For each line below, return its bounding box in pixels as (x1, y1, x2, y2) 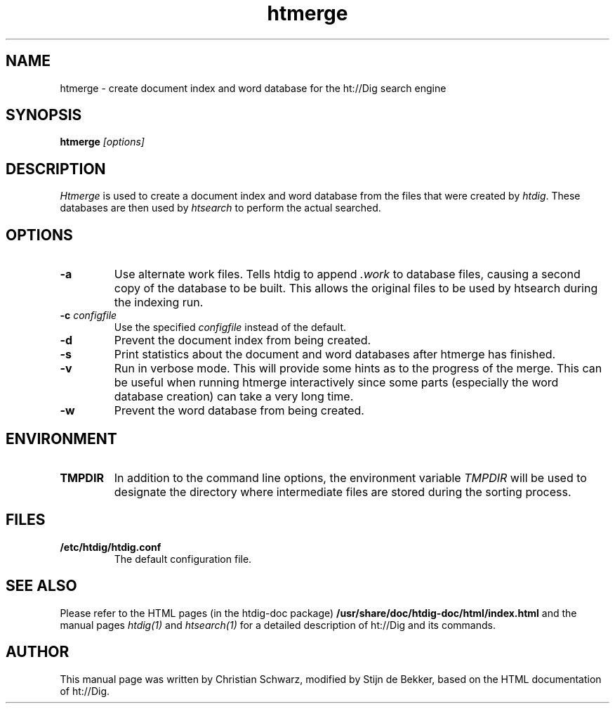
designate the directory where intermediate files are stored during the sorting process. (114, 484, 571, 499)
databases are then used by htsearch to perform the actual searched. (60, 202, 381, 214)
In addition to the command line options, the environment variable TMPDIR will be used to (114, 470, 587, 485)
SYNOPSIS (6, 106, 82, 124)
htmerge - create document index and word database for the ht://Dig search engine (60, 82, 447, 94)
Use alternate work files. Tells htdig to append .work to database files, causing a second (114, 267, 581, 282)
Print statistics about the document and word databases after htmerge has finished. (114, 347, 556, 362)
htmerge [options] (60, 136, 145, 148)
